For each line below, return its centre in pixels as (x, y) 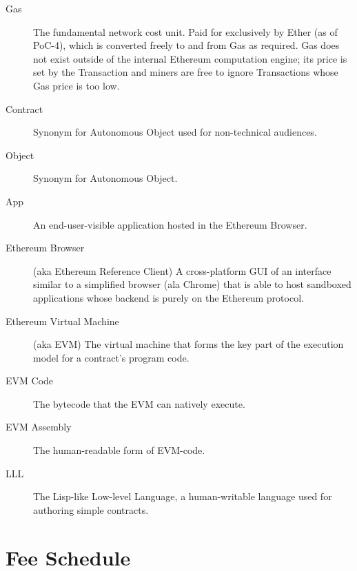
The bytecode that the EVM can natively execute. (139, 403)
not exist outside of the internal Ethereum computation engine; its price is (190, 58)
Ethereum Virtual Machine (62, 321)
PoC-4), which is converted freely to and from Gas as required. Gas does (186, 45)
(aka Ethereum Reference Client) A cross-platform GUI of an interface (182, 270)
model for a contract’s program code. (111, 357)
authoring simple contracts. (91, 509)
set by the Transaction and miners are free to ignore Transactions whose (186, 72)
